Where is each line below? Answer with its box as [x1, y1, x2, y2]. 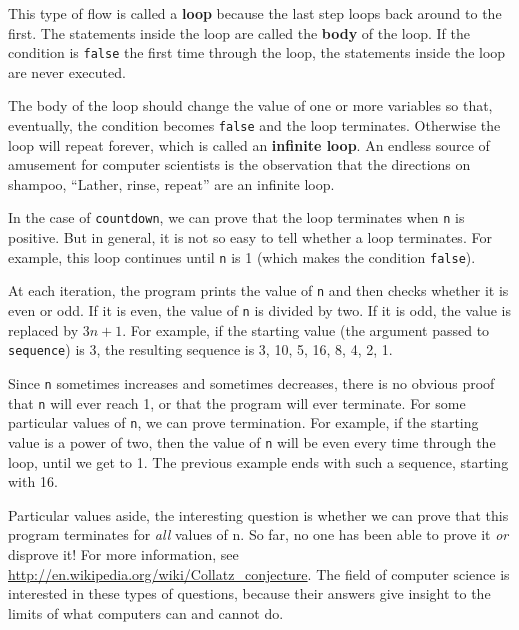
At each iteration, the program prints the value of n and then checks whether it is [8, 280, 509, 301]
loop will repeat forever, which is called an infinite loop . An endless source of [8, 134, 490, 155]
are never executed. [8, 61, 126, 82]
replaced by [8, 319, 79, 340]
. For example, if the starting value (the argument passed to [122, 319, 490, 340]
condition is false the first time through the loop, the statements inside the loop [8, 42, 506, 63]
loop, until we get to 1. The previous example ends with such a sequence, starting [8, 451, 509, 472]
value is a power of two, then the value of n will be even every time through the [8, 431, 496, 452]
